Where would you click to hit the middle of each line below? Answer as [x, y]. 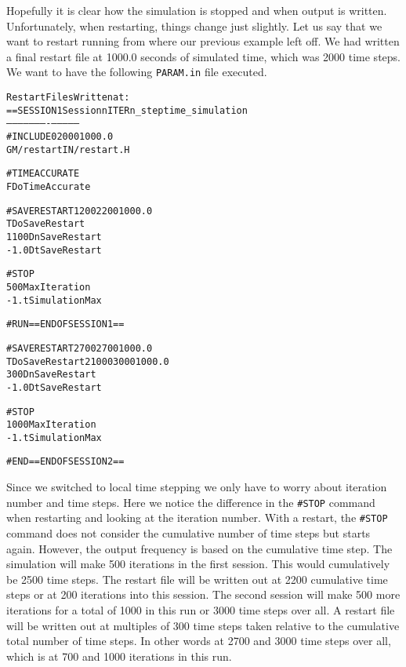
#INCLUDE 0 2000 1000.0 [60, 137]
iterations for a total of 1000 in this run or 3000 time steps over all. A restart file [201, 610]
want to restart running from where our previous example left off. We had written [203, 41]
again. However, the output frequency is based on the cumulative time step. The [199, 548]
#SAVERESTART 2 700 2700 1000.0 [80, 348]
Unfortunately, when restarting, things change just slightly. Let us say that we [194, 26]
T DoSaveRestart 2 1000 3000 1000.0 [88, 361]
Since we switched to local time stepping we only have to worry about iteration [197, 487]
